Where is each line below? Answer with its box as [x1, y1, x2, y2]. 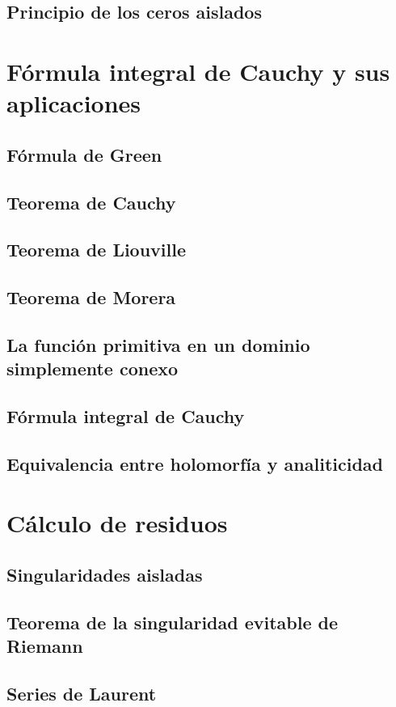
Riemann [6, 633, 83, 658]
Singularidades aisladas [6, 561, 203, 586]
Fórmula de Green [6, 142, 162, 167]
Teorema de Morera [6, 285, 176, 310]
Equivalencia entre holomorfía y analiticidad [6, 451, 383, 476]
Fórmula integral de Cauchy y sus [6, 54, 390, 87]
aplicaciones [6, 87, 141, 120]
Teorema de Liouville [6, 237, 187, 262]
